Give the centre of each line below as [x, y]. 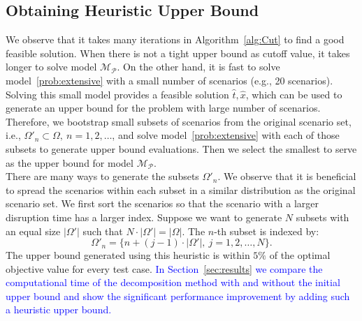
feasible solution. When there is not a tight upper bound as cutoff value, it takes [178, 53]
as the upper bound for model [70, 162]
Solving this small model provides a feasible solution [117, 94]
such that [103, 231]
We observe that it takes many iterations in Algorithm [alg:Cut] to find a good [175, 39]
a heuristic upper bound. [59, 309]
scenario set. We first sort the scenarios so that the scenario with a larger [162, 203]
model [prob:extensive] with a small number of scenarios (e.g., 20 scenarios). [169, 80]
